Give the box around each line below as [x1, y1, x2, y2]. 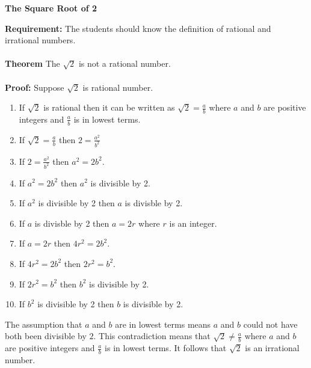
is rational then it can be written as [43, 101, 175, 114]
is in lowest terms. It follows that [105, 342, 227, 354]
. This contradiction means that [93, 330, 211, 342]
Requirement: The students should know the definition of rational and [5, 22, 271, 34]
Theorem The [5, 57, 60, 70]
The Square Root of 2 [5, 2, 97, 14]
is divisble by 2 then [34, 216, 109, 229]
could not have [243, 317, 298, 330]
